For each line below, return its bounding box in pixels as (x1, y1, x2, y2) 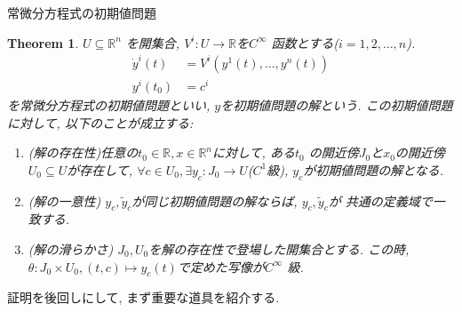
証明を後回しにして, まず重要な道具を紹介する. (7, 288, 280, 307)
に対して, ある (212, 143, 295, 162)
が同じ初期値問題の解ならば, (131, 191, 298, 210)
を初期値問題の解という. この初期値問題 (220, 96, 453, 115)
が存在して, (67, 160, 133, 179)
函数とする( (271, 33, 339, 52)
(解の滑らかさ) (28, 240, 114, 259)
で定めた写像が (177, 257, 265, 276)
